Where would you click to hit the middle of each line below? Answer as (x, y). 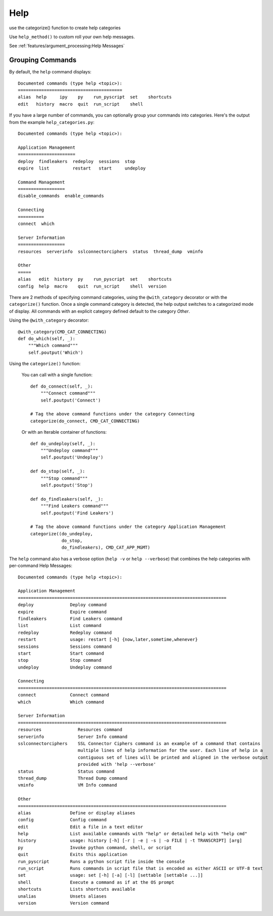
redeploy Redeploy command (65, 632)
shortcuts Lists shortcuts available (77, 889)
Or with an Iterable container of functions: (64, 432)
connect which (36, 224)
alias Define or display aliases (77, 813)
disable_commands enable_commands (61, 196)
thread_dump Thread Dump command (73, 778)
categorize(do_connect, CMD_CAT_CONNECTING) (85, 421)
